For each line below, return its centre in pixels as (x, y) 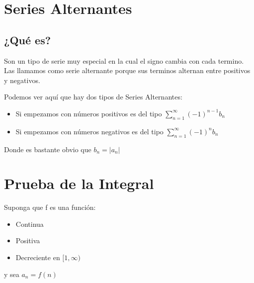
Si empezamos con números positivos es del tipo (89, 113)
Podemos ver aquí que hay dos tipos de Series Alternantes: (93, 97)
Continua (30, 224)
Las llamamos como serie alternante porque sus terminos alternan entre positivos (127, 70)
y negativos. (22, 80)
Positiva (28, 240)
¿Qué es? (28, 40)
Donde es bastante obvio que (48, 149)
